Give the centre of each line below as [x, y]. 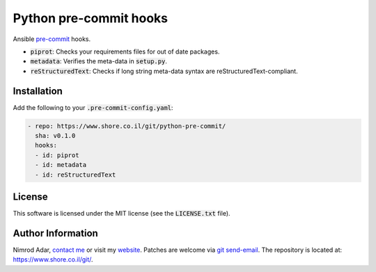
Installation [38, 91]
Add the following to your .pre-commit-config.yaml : [93, 107]
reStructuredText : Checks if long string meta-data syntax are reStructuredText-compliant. [164, 71]
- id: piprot [57, 155]
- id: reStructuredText [76, 175]
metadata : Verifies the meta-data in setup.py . [99, 61]
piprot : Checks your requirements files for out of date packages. [125, 51]
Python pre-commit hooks [91, 18]
